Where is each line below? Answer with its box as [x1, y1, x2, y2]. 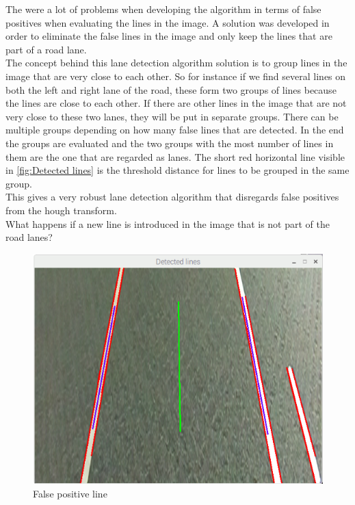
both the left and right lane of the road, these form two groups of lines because [5, 82, 337, 96]
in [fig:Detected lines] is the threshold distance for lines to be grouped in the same [5, 163, 350, 177]
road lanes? [5, 230, 53, 244]
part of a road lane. [5, 42, 87, 56]
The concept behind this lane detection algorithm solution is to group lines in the [5, 55, 347, 70]
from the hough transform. [5, 203, 117, 217]
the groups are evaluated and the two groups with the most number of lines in [5, 135, 334, 150]
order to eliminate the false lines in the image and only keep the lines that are [5, 29, 332, 43]
